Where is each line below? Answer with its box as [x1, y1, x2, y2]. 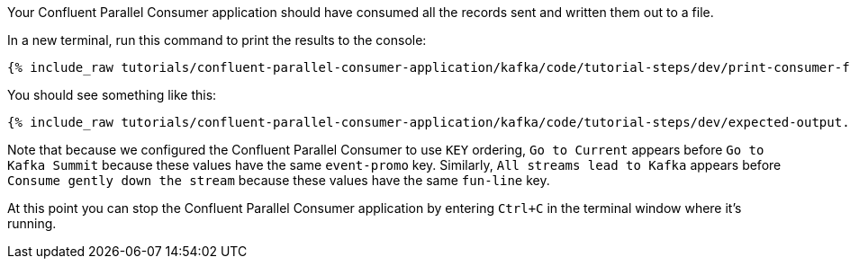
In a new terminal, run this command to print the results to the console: [7, 32, 427, 48]
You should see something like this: [7, 87, 217, 102]
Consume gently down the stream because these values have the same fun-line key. [7, 173, 550, 188]
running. [7, 216, 57, 231]
